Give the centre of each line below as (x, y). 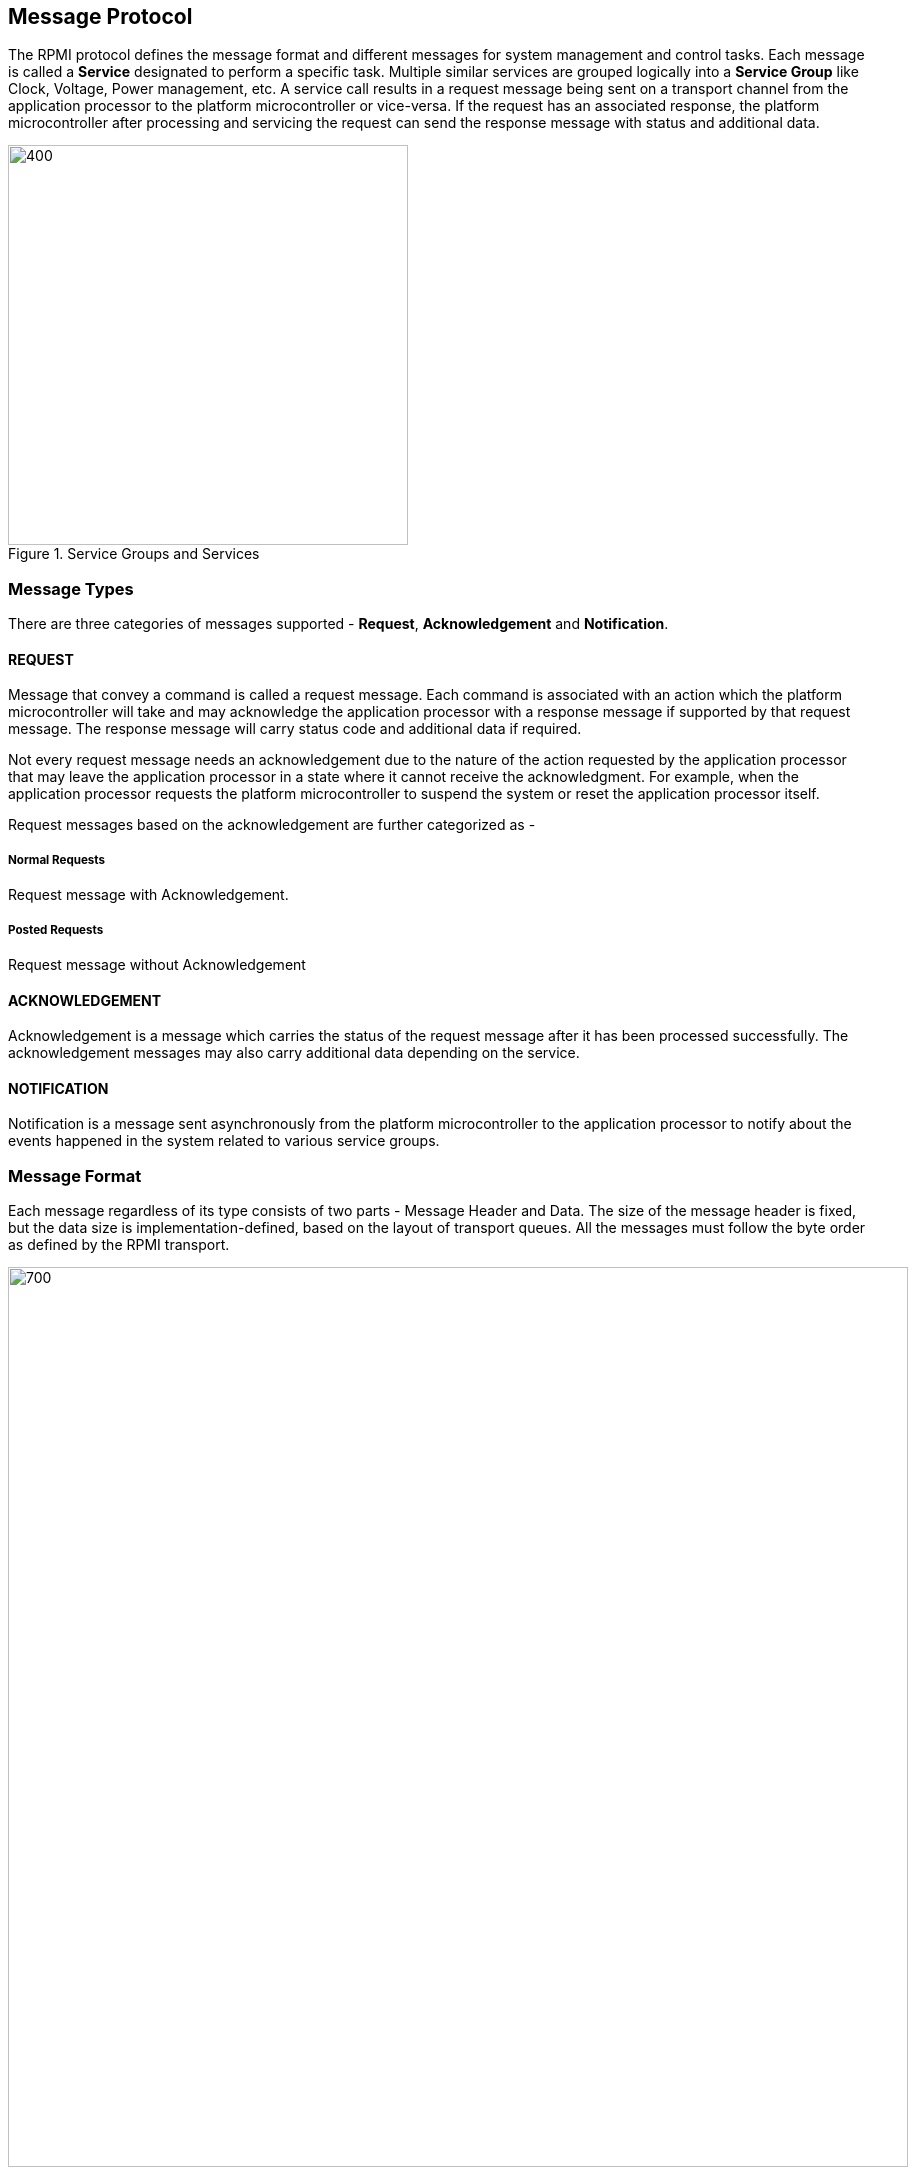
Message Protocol (100, 16)
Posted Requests (56, 929)
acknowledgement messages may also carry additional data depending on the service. (294, 1053)
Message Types (71, 588)
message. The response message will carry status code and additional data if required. (295, 729)
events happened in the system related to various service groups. (224, 1141)
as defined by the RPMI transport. (119, 1245)
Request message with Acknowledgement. (148, 895)
